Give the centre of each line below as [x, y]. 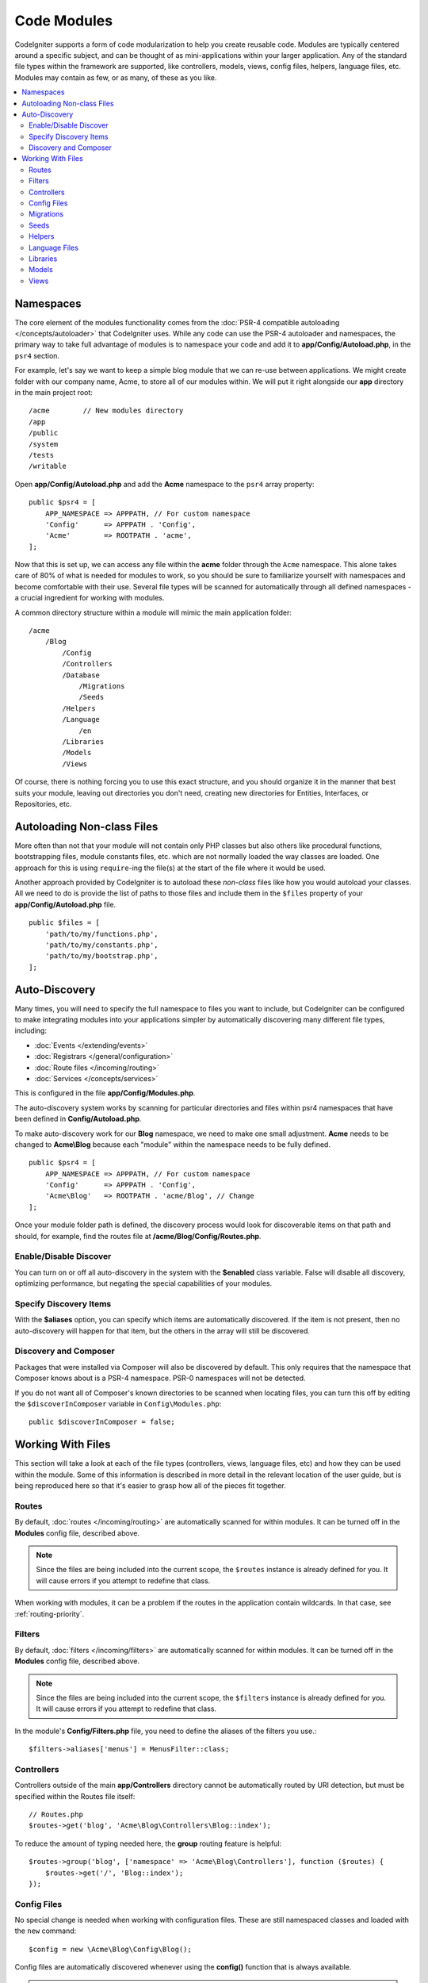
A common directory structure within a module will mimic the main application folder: [153, 612]
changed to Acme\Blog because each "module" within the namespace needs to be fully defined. [172, 1144]
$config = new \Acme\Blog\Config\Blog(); [110, 1949]
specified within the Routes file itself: [75, 1796]
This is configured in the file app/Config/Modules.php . [105, 1093]
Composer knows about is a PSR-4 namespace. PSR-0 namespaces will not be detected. [160, 1378]
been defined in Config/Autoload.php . [78, 1119]
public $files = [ [65, 923]
